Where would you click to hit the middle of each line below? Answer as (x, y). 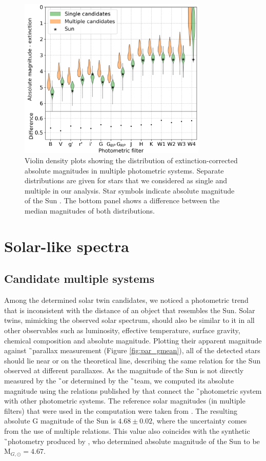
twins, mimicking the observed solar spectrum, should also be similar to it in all (129, 320)
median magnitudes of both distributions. (90, 211)
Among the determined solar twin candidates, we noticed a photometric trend (126, 300)
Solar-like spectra (67, 246)
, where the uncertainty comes (200, 421)
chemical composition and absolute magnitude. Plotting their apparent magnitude (133, 340)
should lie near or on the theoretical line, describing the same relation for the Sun (132, 360)
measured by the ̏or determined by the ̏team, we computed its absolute (119, 380)
